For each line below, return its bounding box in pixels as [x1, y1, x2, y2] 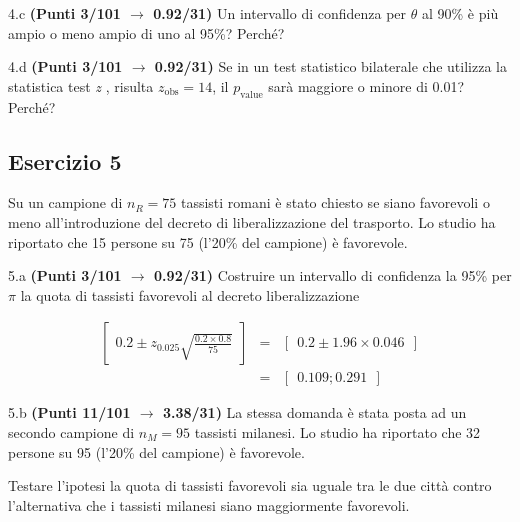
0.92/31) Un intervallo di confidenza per [153, 3, 407, 23]
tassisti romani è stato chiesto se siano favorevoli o [180, 192, 490, 213]
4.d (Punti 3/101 [8, 56, 123, 77]
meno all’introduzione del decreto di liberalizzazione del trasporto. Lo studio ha [8, 211, 496, 232]
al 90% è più [421, 3, 499, 23]
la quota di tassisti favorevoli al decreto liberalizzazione [20, 284, 360, 305]
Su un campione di [8, 192, 123, 213]
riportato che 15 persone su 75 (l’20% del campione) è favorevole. [8, 231, 408, 252]
